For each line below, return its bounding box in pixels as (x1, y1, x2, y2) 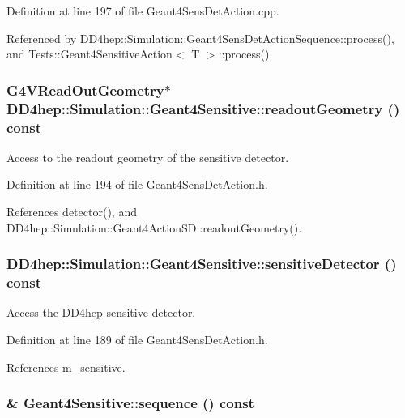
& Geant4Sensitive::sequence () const (6, 393, 254, 413)
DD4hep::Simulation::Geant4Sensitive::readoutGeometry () (6, 98, 400, 118)
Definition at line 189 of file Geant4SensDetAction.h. (6, 331, 268, 348)
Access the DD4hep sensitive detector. (6, 304, 196, 321)
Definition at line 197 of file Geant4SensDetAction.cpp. (6, 2, 279, 19)
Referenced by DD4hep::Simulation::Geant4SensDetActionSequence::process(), (6, 29, 394, 46)
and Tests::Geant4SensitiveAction (6, 45, 173, 62)
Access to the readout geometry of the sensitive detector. (6, 148, 289, 165)
